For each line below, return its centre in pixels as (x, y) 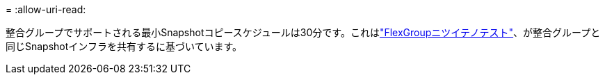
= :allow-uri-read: (46, 9)
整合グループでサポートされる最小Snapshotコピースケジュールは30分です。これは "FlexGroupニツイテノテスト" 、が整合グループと (303, 32)
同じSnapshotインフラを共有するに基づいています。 (124, 46)
